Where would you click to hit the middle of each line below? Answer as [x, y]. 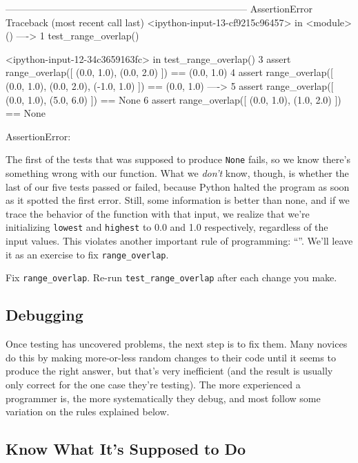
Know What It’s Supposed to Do [126, 449]
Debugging [44, 315]
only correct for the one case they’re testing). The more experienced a [153, 384]
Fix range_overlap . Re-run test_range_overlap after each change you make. [171, 277]
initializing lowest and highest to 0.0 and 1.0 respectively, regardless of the [167, 227]
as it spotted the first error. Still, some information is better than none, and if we [178, 200]
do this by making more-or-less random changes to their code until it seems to [171, 357]
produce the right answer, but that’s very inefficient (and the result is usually [169, 371]
